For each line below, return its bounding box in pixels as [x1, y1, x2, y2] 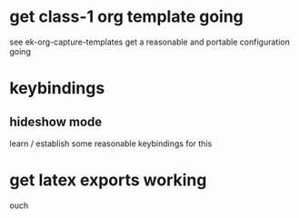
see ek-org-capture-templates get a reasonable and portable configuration [9, 36, 291, 47]
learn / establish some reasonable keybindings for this [9, 138, 213, 149]
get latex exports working [9, 170, 207, 191]
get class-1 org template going [9, 6, 244, 27]
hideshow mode [9, 114, 103, 129]
